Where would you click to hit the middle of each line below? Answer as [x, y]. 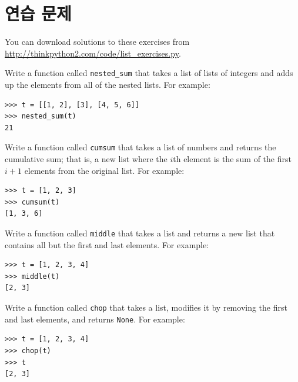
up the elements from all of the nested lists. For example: [108, 84]
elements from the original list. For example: [104, 170]
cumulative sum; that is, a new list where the [86, 159]
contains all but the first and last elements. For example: [107, 244]
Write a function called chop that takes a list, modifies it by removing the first [146, 307]
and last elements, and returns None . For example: [95, 319]
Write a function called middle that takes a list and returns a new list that [140, 233]
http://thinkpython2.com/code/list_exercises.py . [93, 53]
